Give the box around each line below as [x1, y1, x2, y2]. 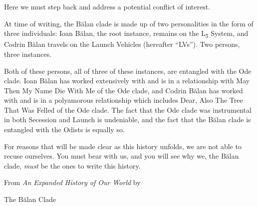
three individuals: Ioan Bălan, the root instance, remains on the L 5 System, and [4, 28, 249, 39]
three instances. [4, 48, 52, 59]
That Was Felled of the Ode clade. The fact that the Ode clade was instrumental [4, 104, 252, 115]
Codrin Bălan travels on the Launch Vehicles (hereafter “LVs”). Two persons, [4, 39, 240, 49]
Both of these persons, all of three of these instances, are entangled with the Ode [4, 65, 252, 76]
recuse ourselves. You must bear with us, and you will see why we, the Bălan [4, 151, 239, 161]
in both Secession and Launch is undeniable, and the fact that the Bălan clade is [4, 114, 251, 125]
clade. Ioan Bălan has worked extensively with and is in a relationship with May [4, 75, 250, 86]
